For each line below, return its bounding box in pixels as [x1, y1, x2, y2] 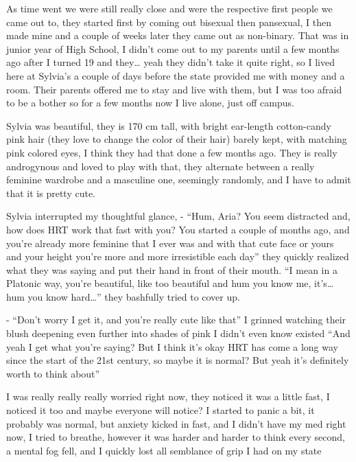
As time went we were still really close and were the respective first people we [6, 1, 333, 15]
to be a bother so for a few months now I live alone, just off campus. [6, 95, 294, 110]
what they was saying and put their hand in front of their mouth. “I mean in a [6, 262, 337, 277]
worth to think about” [6, 366, 100, 380]
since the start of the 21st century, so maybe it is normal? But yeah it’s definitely [6, 353, 349, 367]
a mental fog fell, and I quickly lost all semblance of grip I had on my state [6, 443, 322, 457]
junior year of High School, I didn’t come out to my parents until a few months [6, 41, 340, 56]
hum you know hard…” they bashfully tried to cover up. [6, 289, 240, 303]
